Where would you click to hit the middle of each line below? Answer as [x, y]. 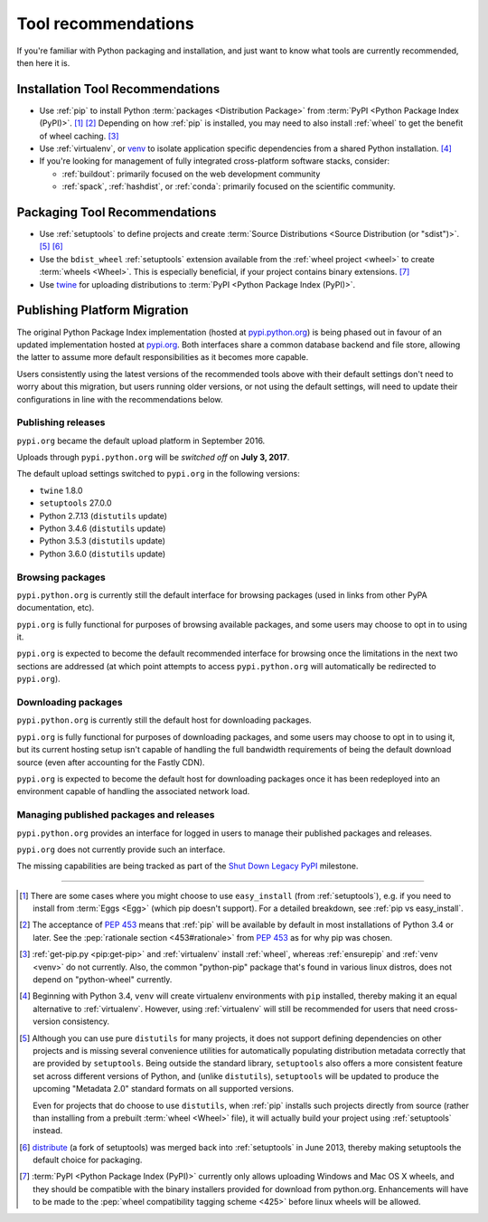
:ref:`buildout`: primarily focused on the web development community [191, 174]
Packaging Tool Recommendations [117, 212]
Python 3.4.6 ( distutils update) [103, 528]
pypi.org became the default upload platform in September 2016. [141, 440]
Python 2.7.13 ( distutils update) [103, 516]
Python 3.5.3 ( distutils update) [103, 541]
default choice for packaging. [88, 1160]
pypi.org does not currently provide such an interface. [121, 849]
